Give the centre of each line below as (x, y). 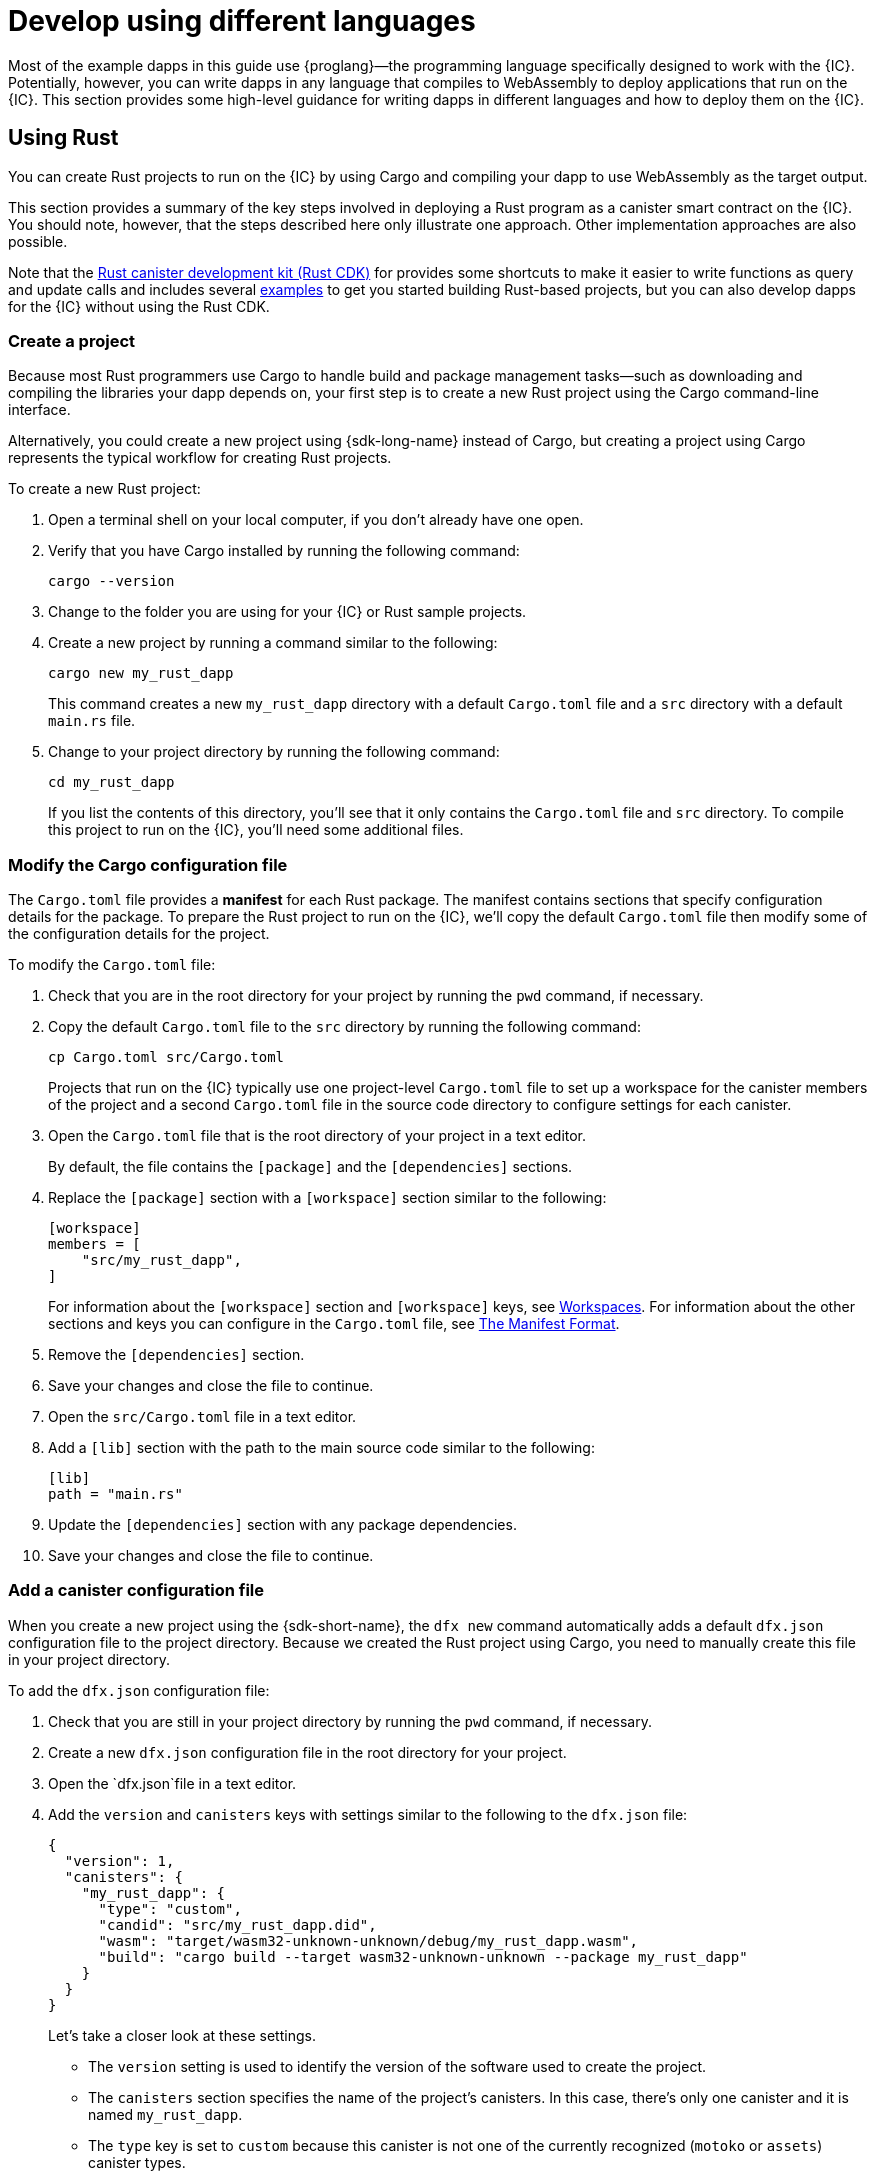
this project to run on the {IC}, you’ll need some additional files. (256, 830)
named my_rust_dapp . (165, 2114)
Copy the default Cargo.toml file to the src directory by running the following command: (344, 1027)
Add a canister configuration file (136, 1590)
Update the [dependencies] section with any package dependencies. (282, 1525)
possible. (38, 241)
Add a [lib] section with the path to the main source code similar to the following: (321, 1448)
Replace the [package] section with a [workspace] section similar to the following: (327, 1198)
